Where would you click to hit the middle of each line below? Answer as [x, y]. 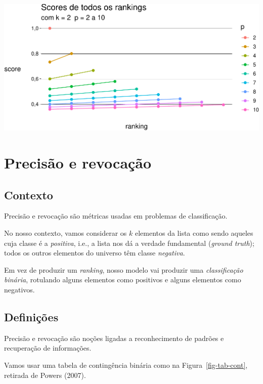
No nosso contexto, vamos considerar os [65, 233]
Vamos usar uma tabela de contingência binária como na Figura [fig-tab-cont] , [126, 365]
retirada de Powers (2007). [45, 375]
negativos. [19, 289]
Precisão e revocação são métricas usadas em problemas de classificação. [116, 216]
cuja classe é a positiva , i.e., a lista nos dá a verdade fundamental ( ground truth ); [129, 243]
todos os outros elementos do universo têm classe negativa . [95, 253]
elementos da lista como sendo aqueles [194, 233]
